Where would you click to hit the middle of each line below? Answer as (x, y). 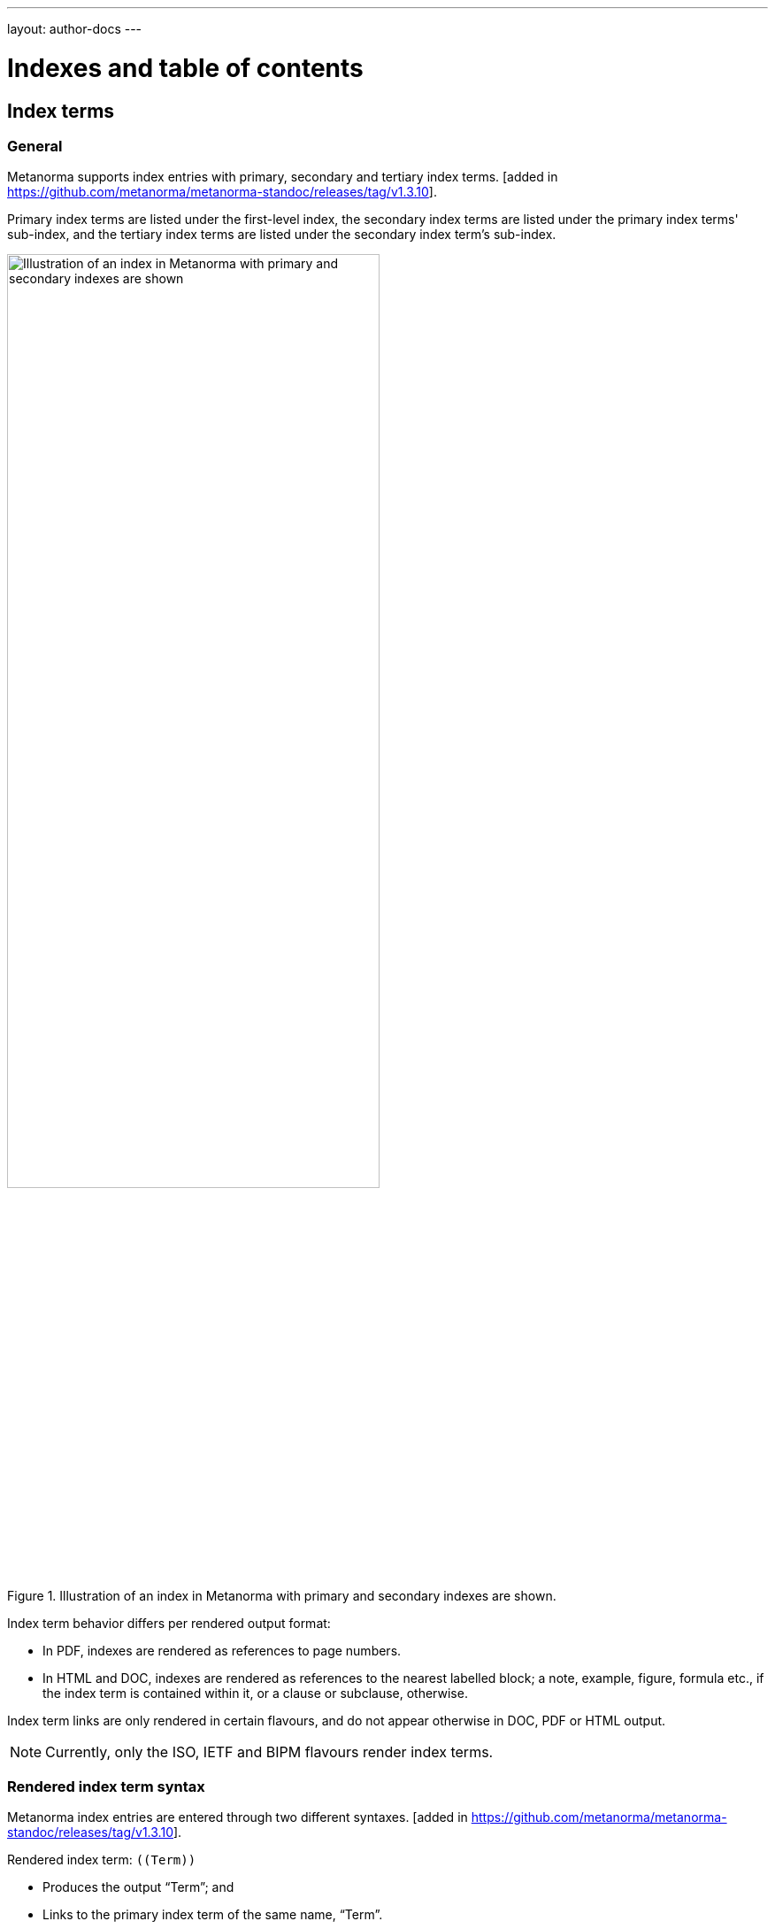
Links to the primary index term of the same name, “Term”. (213, 1915)
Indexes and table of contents (185, 68)
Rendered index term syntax (106, 1787)
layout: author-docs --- (75, 29)
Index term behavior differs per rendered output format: (169, 1623)
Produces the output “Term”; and (138, 1887)
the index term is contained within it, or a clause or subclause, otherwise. (255, 1693)
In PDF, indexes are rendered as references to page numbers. (222, 1650)
